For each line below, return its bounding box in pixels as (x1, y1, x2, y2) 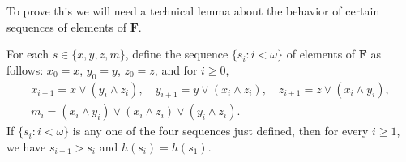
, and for (154, 61, 198, 78)
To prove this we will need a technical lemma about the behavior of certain (6, 2, 380, 19)
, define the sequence (125, 45, 229, 62)
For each (6, 45, 49, 62)
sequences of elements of (6, 18, 126, 35)
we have (6, 139, 46, 156)
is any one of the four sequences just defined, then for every (72, 122, 369, 139)
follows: (6, 61, 44, 78)
